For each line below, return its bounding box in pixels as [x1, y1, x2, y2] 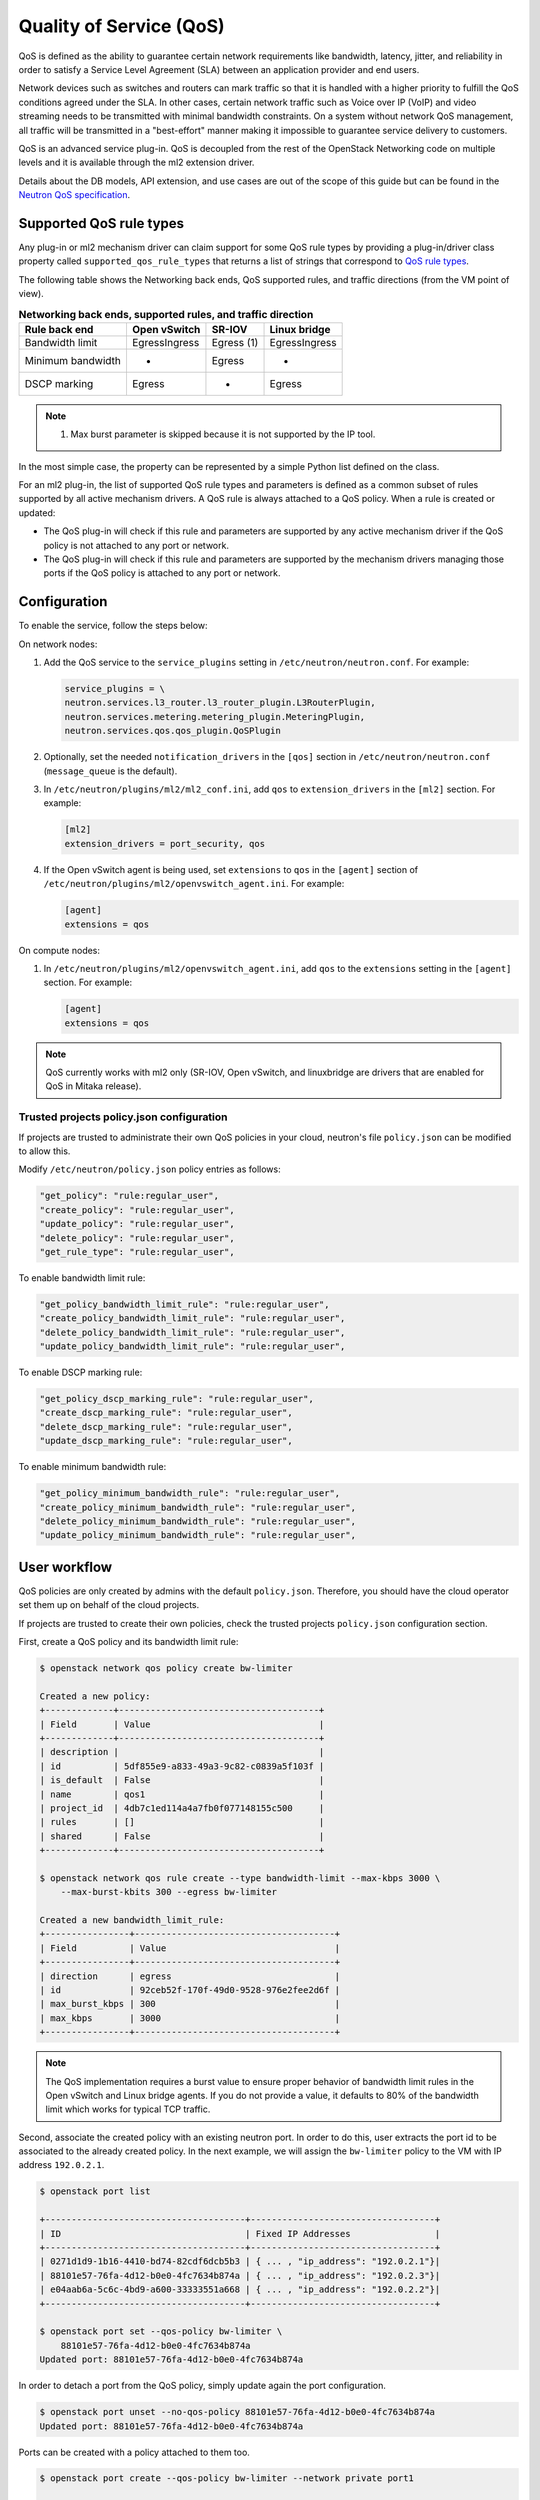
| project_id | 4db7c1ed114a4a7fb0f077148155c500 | [39, 1802, 325, 1814]
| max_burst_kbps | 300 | [39, 1998, 341, 2010]
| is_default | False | [39, 1775, 325, 1786]
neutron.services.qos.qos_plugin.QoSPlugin [64, 725, 282, 737]
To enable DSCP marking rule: [18, 1366, 143, 1379]
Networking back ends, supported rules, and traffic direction [18, 307, 314, 321]
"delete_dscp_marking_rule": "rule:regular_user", [39, 1421, 294, 1432]
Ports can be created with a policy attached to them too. [18, 2446, 250, 2458]
